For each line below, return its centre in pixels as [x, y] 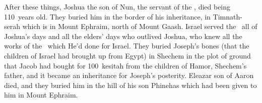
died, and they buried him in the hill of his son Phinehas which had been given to [130, 85]
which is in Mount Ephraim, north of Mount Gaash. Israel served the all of [140, 26]
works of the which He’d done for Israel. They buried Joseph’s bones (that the [127, 46]
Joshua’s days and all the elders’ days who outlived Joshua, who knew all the [123, 36]
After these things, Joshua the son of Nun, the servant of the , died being [117, 6]
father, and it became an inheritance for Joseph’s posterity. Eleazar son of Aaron [129, 75]
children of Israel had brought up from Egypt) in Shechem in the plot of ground [127, 55]
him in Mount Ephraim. [41, 95]
